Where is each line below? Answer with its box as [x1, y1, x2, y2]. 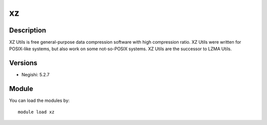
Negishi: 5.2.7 [21, 72, 49, 78]
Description [9, 26, 46, 34]
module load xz [18, 109, 55, 115]
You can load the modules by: [9, 97, 70, 103]
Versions [9, 59, 38, 67]
